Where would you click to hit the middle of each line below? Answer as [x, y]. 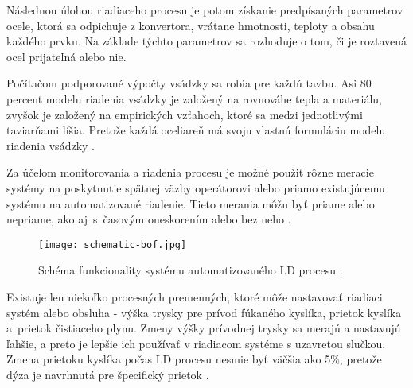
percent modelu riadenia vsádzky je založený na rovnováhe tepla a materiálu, [194, 98]
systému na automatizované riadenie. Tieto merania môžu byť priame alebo [191, 203]
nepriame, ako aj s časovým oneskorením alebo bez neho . [149, 219]
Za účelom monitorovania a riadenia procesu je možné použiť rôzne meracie [190, 172]
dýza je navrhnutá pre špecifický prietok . [108, 374]
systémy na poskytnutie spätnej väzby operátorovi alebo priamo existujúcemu [196, 187]
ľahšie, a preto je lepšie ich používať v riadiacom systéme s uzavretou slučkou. [196, 343]
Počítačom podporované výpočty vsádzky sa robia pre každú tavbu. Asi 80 [189, 83]
